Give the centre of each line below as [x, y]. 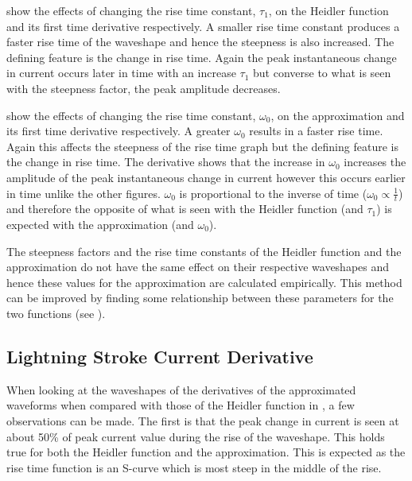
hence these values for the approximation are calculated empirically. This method [204, 282]
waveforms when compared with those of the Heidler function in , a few [181, 405]
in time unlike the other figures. [84, 193]
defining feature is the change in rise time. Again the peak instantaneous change [202, 57]
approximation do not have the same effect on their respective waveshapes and [198, 267]
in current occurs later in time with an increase [121, 73]
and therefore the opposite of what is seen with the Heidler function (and [185, 209]
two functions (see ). [56, 313]
